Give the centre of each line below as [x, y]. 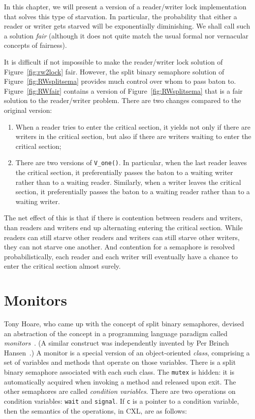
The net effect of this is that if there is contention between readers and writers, [123, 218]
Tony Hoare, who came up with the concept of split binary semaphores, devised [124, 324]
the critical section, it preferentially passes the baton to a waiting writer [124, 172]
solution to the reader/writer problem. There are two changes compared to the [123, 100]
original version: [28, 110]
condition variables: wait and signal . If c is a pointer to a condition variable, [122, 401]
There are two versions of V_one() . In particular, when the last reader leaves [131, 162]
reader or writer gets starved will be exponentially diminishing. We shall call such [127, 26]
